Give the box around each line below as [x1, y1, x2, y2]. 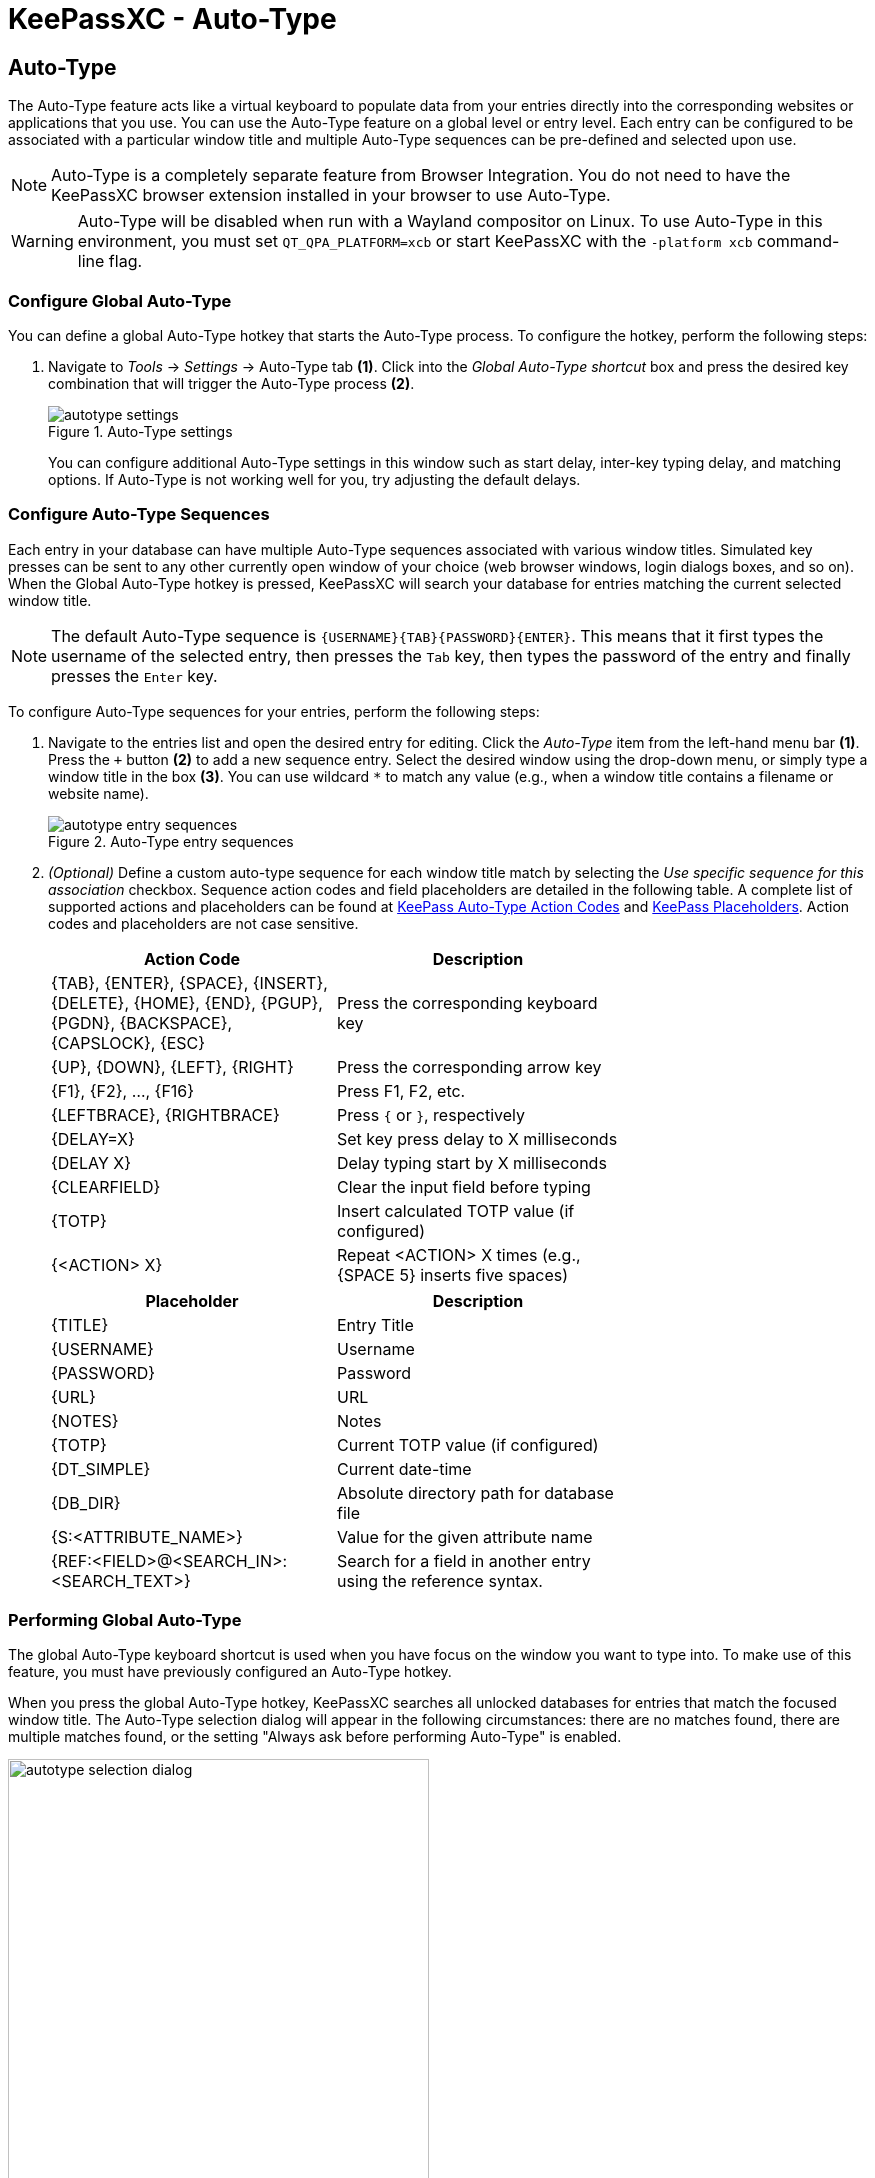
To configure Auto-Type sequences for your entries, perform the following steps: [8, 702, 540, 720]
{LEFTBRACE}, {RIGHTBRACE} [51, 1104, 280, 1125]
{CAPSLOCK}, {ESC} [51, 1032, 206, 1053]
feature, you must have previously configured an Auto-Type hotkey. [8, 1663, 452, 1681]
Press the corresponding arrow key [337, 1056, 602, 1077]
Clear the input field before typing [337, 1176, 591, 1197]
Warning [11, 231, 74, 252]
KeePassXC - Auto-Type [8, 2, 337, 36]
